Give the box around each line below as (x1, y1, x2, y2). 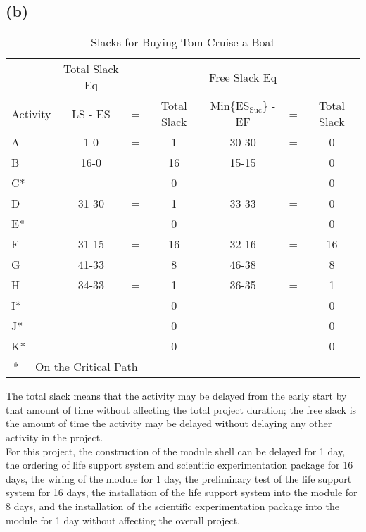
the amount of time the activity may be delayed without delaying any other (6, 416, 332, 431)
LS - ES (71, 105, 111, 122)
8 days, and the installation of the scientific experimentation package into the (6, 498, 339, 513)
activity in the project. (6, 429, 103, 444)
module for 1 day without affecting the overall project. (6, 512, 241, 527)
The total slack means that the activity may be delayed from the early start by (6, 388, 347, 403)
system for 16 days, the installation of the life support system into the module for (6, 485, 358, 500)
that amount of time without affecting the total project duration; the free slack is (6, 402, 357, 417)
